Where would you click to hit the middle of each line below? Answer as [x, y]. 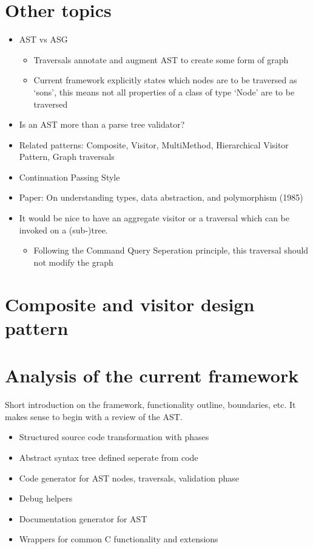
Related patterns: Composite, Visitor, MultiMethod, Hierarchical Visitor [154, 144]
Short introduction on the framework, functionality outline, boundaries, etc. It [150, 405]
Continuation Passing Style [69, 177]
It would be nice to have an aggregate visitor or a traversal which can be [154, 218]
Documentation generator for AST [83, 518]
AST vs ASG [43, 39]
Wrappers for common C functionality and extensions [119, 539]
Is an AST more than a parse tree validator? [102, 124]
